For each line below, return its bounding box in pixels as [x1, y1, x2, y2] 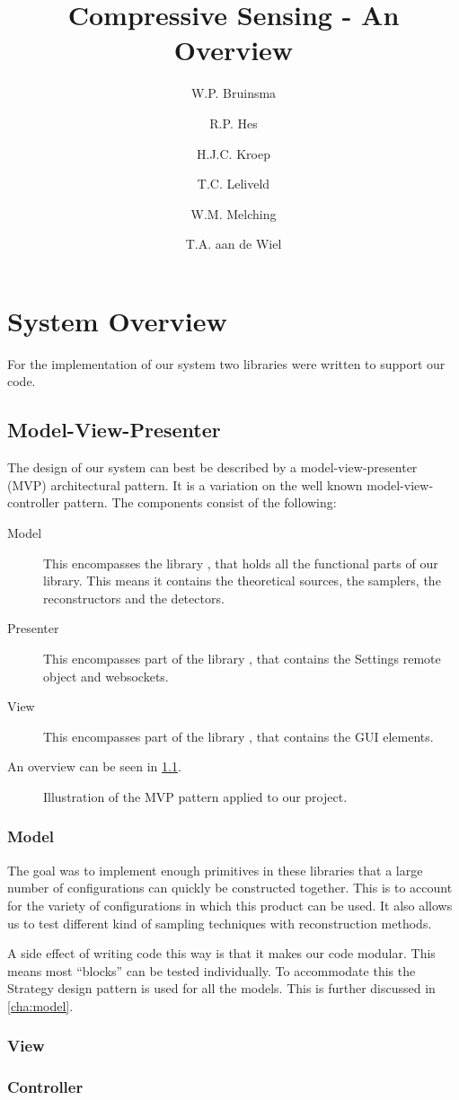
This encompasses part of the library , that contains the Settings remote [43, 648, 441, 667]
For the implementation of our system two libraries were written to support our [7, 354, 446, 373]
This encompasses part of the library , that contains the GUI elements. [43, 726, 434, 745]
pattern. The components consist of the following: [63, 493, 337, 512]
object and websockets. [43, 666, 169, 685]
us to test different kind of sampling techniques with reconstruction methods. [7, 913, 432, 932]
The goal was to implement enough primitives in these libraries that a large [7, 860, 423, 879]
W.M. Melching [190, 204, 277, 223]
